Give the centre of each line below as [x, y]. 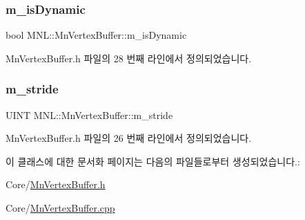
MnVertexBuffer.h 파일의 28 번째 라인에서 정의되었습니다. [129, 58]
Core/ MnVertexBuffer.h [56, 184]
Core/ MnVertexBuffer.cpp [60, 208]
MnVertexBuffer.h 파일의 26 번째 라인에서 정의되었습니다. [129, 138]
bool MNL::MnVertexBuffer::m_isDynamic [96, 35]
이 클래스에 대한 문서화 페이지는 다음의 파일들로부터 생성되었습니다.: [153, 161]
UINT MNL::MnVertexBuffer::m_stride [89, 114]
